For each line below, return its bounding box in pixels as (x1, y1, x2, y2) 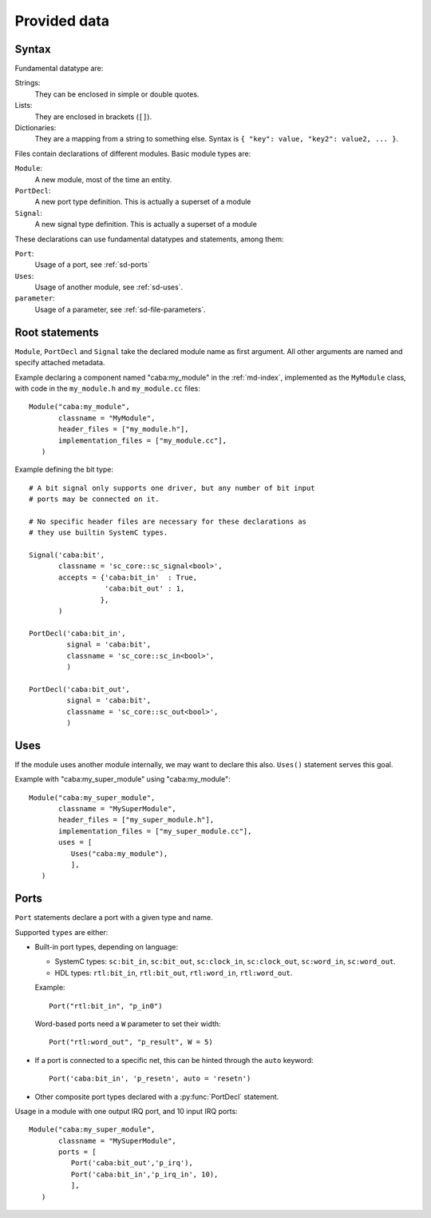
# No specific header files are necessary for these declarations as (29, 516, 307, 526)
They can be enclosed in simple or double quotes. (34, 89, 200, 99)
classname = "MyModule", (58, 413, 156, 423)
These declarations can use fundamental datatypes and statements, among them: (14, 234, 284, 244)
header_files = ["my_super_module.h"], (58, 815, 215, 825)
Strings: (14, 78, 41, 88)
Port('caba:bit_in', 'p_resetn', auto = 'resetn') (49, 1074, 251, 1083)
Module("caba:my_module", (29, 402, 131, 412)
